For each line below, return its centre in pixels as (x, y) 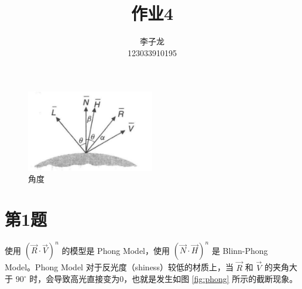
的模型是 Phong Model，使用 (116, 250)
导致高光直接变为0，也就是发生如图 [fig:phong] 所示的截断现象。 (176, 279)
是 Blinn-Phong (240, 250)
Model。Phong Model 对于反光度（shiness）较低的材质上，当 (119, 267)
